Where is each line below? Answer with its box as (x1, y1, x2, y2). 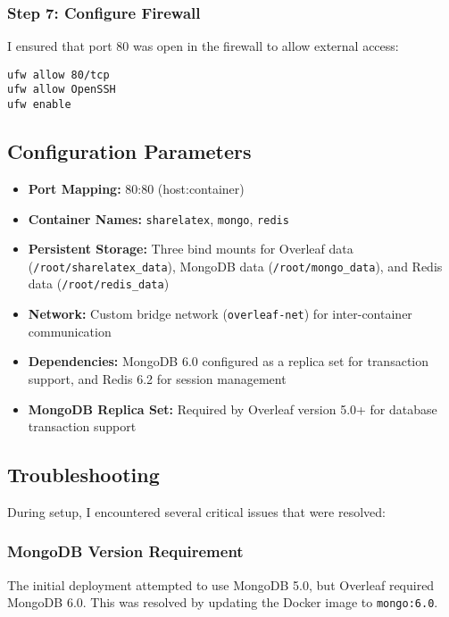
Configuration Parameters (7, 138, 252, 165)
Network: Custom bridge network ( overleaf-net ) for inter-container (28, 304, 412, 323)
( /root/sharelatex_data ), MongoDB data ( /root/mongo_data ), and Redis (28, 256, 443, 275)
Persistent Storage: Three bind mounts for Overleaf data (28, 239, 353, 258)
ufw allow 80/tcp (7, 68, 110, 81)
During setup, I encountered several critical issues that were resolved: (7, 502, 386, 521)
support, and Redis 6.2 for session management (28, 369, 287, 388)
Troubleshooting (7, 461, 160, 488)
